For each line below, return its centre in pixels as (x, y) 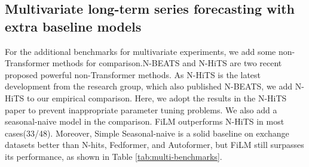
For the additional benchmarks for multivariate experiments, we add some (140, 51)
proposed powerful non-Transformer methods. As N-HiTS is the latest (133, 74)
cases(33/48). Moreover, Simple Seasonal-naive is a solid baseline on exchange (147, 133)
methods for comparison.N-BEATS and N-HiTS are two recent (167, 63)
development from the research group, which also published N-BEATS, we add (149, 86)
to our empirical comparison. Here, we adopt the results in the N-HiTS (157, 98)
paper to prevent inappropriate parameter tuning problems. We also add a (141, 109)
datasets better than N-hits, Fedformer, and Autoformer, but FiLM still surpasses (154, 145)
